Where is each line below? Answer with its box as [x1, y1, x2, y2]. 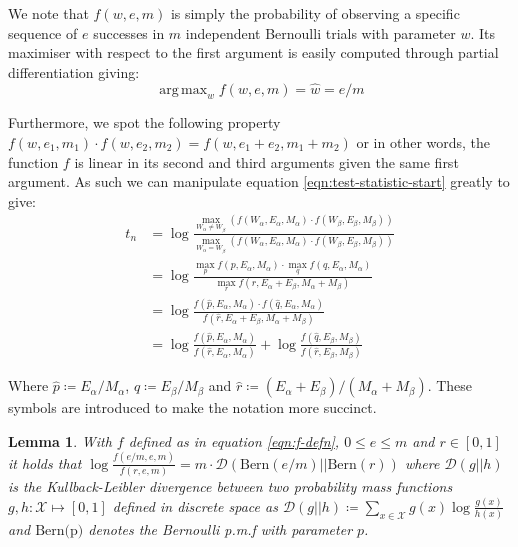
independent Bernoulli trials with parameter [185, 22, 456, 43]
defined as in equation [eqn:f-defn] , [128, 430, 340, 451]
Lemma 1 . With [8, 430, 112, 451]
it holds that [8, 452, 82, 473]
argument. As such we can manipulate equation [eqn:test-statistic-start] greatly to [8, 171, 510, 192]
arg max [159, 82, 208, 97]
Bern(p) [35, 524, 84, 539]
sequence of [8, 22, 78, 43]
